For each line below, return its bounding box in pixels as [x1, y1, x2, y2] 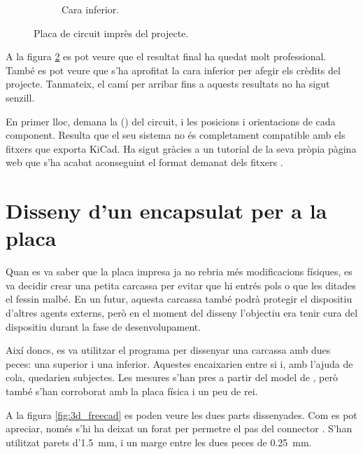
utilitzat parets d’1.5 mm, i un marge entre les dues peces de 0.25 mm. [6, 434, 312, 449]
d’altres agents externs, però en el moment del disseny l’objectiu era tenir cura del [6, 305, 358, 320]
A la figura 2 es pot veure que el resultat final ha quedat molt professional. [6, 49, 327, 64]
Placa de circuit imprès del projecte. [34, 25, 189, 40]
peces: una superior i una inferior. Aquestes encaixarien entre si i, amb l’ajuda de [6, 356, 353, 371]
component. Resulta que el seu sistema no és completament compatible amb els [6, 128, 346, 142]
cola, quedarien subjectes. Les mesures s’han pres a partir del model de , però [6, 370, 338, 385]
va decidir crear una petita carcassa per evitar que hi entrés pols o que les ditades [6, 277, 356, 292]
